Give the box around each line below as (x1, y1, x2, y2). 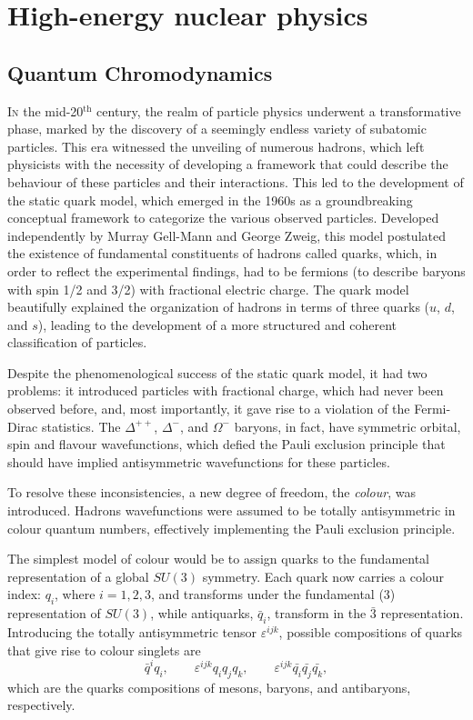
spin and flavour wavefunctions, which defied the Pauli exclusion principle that (7, 435, 446, 454)
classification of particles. (7, 333, 147, 352)
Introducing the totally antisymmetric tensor (7, 623, 257, 642)
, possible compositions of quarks (278, 623, 463, 642)
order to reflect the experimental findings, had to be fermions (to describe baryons (7, 261, 466, 280)
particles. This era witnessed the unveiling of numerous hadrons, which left (7, 136, 425, 155)
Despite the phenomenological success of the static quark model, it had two (7, 363, 428, 382)
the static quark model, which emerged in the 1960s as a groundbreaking (7, 190, 413, 209)
